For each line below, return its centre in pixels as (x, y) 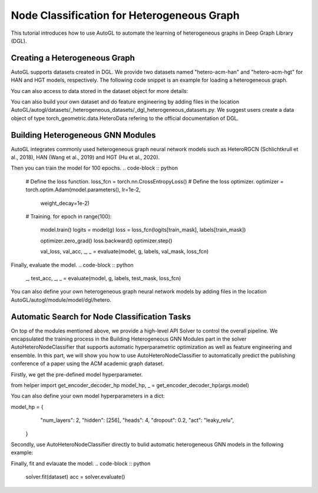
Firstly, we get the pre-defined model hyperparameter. (77, 374)
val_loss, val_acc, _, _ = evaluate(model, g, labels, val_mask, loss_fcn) (125, 252)
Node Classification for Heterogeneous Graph (125, 15)
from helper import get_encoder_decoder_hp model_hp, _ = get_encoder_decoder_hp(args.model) (130, 385)
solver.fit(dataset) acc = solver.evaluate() (75, 477)
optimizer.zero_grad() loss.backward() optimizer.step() (107, 241)
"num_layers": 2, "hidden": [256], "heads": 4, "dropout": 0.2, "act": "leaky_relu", (137, 420)
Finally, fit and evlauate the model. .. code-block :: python (81, 463)
